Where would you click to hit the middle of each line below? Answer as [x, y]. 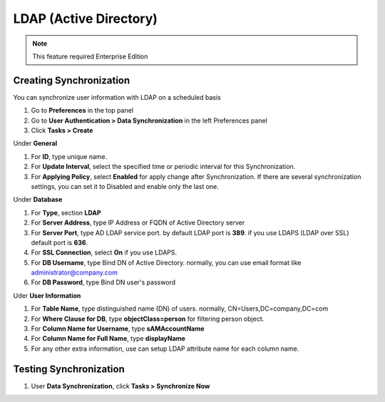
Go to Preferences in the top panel [82, 110]
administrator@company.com [74, 273]
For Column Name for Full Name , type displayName [108, 339]
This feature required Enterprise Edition [90, 56]
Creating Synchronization [72, 80]
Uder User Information [47, 295]
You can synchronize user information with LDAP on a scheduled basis [117, 97]
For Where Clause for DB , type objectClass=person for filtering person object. [148, 319]
